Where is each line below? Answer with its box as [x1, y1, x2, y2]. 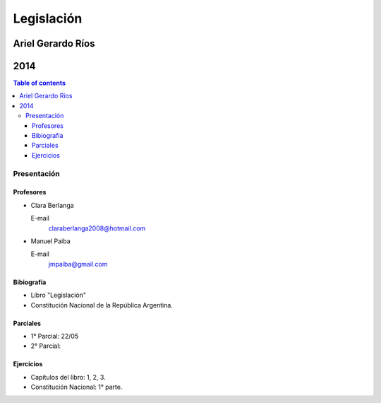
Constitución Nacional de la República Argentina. [30, 300, 173, 309]
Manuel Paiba [30, 237, 71, 245]
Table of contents [13, 78, 66, 88]
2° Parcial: [30, 341, 61, 350]
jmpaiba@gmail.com [48, 259, 108, 268]
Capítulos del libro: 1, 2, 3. [30, 373, 106, 381]
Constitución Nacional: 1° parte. [30, 382, 123, 392]
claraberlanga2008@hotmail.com [48, 223, 146, 233]
